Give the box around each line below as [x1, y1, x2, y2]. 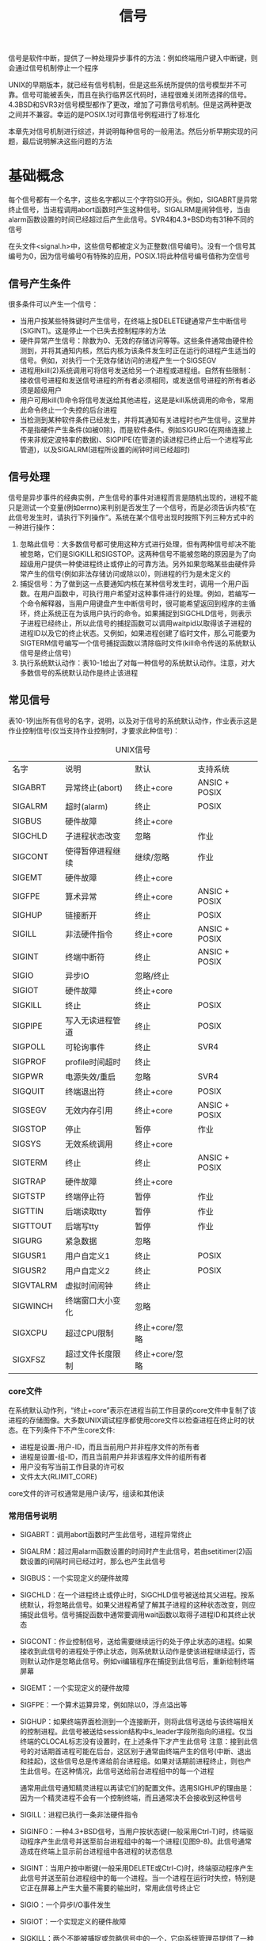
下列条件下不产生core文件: [28, 1425, 116, 1434]
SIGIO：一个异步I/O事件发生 [19, 1900, 111, 1909]
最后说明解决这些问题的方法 [21, 136, 112, 147]
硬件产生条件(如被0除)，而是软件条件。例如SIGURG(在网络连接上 [40, 424, 253, 434]
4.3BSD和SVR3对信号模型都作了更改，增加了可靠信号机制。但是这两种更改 [8, 100, 252, 109]
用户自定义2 [64, 1265, 111, 1276]
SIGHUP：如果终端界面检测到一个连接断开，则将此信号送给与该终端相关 [19, 1717, 255, 1726]
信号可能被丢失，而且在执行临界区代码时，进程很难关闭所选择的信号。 [21, 90, 251, 100]
